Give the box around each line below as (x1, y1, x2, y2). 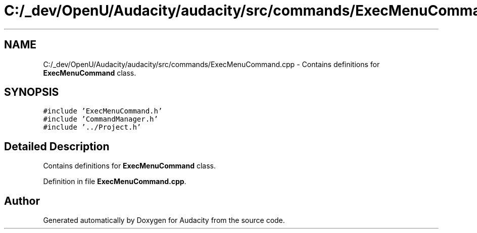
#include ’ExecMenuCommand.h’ (43, 107, 163, 115)
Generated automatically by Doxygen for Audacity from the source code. (43, 216, 285, 225)
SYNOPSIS (4, 86, 59, 99)
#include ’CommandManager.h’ (43, 115, 158, 124)
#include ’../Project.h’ (43, 123, 141, 132)
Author (4, 194, 40, 207)
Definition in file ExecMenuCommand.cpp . (43, 177, 186, 186)
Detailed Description (4, 140, 110, 153)
